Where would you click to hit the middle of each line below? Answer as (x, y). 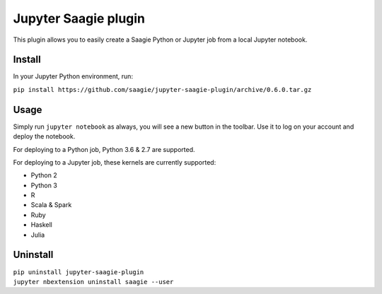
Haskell (41, 225)
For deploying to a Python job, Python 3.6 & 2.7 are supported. (104, 149)
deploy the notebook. (44, 136)
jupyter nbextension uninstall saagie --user (93, 282)
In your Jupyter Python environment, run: (73, 76)
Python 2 (44, 175)
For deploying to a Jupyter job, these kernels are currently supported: (115, 162)
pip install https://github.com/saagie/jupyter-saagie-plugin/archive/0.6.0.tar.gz (162, 89)
